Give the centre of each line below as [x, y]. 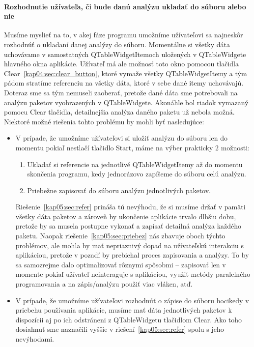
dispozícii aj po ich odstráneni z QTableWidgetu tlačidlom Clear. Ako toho [129, 319]
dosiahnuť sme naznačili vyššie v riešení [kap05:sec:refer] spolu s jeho [120, 329]
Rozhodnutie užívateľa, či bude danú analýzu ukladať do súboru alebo [125, 6]
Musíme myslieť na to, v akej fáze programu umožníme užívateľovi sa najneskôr [124, 35]
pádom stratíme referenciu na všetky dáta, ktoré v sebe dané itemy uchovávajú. [124, 83]
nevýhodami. [35, 339]
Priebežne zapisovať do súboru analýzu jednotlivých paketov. [119, 190]
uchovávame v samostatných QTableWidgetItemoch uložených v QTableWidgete [125, 54]
